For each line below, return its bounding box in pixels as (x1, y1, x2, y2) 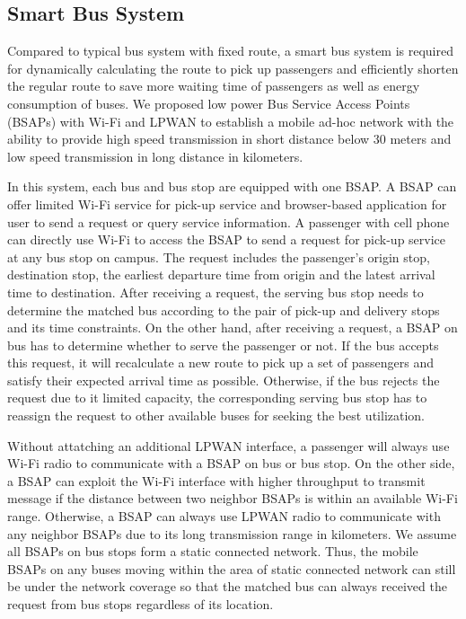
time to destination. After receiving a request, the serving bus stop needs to (7, 282, 424, 301)
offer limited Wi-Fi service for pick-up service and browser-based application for (7, 194, 447, 213)
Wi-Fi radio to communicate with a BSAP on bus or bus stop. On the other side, (7, 454, 455, 473)
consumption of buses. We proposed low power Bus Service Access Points (7, 93, 410, 112)
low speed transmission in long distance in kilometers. (7, 146, 303, 165)
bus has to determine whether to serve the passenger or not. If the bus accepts (7, 335, 439, 354)
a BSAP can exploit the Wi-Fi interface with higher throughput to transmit (7, 471, 426, 490)
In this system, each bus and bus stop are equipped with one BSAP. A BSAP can (7, 177, 457, 196)
